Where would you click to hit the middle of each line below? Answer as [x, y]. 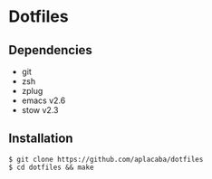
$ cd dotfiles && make [51, 167]
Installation [41, 139]
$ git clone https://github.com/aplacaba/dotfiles [106, 159]
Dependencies [50, 50]
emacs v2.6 [43, 100]
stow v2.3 [40, 110]
